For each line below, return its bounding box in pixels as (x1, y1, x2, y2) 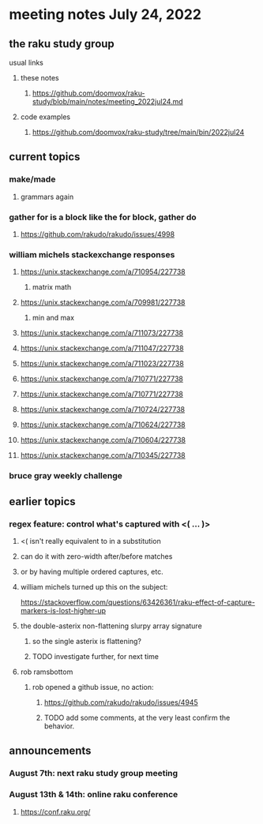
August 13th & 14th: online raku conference (9, 789, 178, 800)
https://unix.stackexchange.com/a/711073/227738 (20, 328, 184, 338)
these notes (20, 73, 59, 82)
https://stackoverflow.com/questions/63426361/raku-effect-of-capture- (20, 597, 256, 607)
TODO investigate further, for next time (32, 651, 159, 661)
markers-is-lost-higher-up (20, 605, 106, 615)
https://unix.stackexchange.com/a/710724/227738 (20, 405, 185, 414)
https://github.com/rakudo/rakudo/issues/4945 (43, 697, 198, 707)
